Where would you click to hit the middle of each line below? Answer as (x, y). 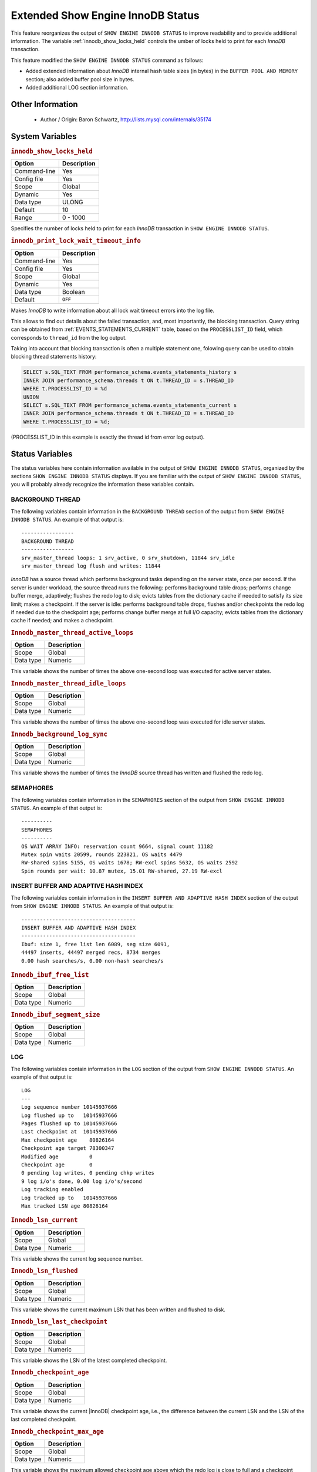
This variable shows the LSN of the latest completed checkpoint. (89, 1360)
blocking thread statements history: (54, 357)
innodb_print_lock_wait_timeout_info (76, 241)
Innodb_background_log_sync (59, 734)
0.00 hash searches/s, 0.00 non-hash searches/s (92, 961)
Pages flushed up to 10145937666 (69, 1123)
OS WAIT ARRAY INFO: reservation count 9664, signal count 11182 (117, 846)
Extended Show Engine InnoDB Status (105, 15)
